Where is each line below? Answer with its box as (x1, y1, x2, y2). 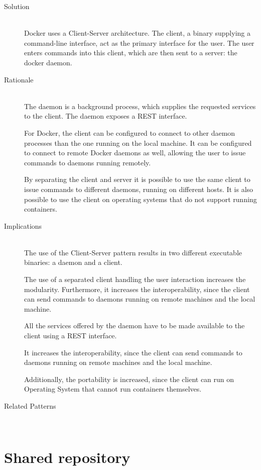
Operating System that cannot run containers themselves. (24, 384, 202, 394)
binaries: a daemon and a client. (24, 257, 122, 267)
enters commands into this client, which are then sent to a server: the (24, 47, 237, 58)
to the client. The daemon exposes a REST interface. (24, 111, 187, 121)
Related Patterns (4, 401, 56, 411)
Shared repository (4, 447, 130, 467)
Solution (4, 1, 30, 11)
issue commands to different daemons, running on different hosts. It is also (24, 183, 253, 194)
